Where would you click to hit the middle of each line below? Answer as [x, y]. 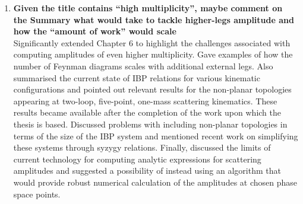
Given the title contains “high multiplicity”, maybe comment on [148, 8]
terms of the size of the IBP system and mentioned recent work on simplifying [156, 136]
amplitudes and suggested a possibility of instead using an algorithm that [147, 170]
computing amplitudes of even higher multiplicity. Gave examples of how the [153, 54]
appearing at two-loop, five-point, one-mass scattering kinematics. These [145, 101]
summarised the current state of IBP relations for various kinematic [137, 77]
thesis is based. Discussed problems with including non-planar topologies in [150, 124]
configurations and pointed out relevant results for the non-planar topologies [152, 89]
